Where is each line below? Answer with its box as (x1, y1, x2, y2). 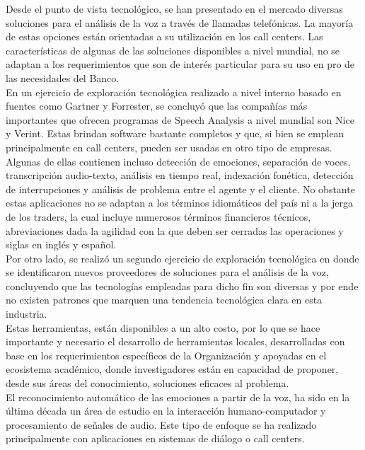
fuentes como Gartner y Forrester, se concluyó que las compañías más (6, 98, 308, 113)
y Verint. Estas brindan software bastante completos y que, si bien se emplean (6, 126, 344, 141)
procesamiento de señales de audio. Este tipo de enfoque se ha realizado (6, 417, 317, 432)
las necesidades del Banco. (6, 70, 120, 85)
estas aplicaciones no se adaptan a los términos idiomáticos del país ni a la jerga (6, 195, 354, 210)
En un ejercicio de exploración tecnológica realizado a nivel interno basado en (6, 84, 342, 99)
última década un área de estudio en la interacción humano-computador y (6, 403, 326, 418)
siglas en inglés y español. (6, 237, 117, 252)
